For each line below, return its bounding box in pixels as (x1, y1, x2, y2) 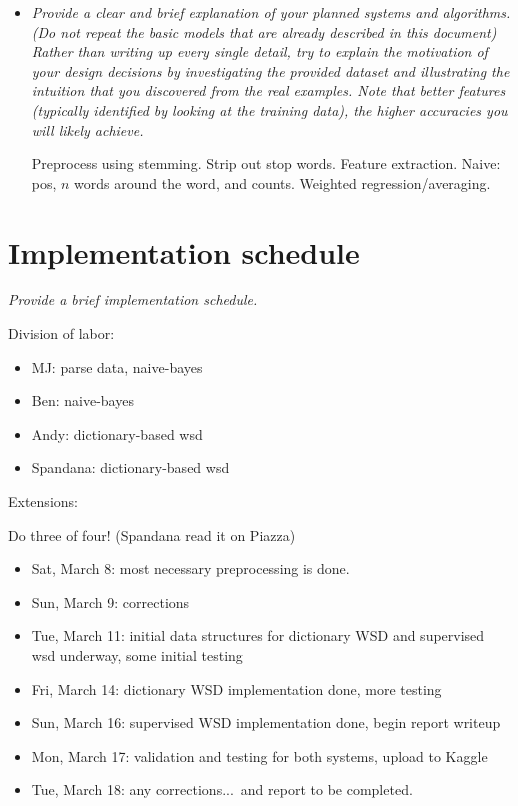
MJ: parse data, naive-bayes (31, 356, 203, 377)
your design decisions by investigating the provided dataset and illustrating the (31, 60, 510, 81)
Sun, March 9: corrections (31, 591, 190, 612)
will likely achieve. (31, 119, 144, 140)
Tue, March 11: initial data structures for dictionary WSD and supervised (31, 625, 485, 646)
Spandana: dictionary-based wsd (31, 457, 230, 478)
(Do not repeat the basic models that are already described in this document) (31, 21, 497, 42)
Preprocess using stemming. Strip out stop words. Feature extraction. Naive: (31, 153, 501, 174)
